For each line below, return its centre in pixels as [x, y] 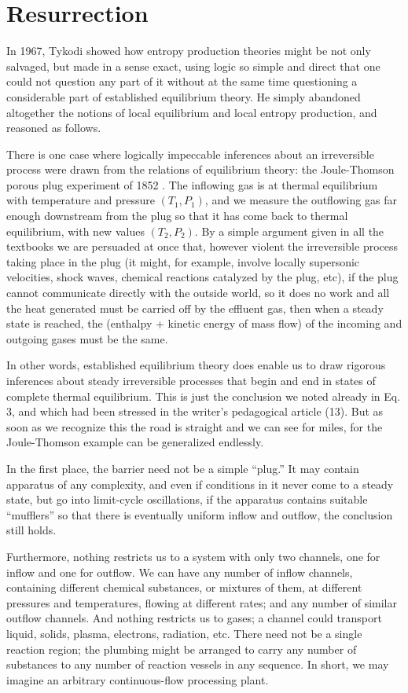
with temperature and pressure [81, 200]
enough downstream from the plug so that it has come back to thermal [177, 216]
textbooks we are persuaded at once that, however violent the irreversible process [202, 246]
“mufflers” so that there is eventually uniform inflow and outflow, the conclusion [200, 514]
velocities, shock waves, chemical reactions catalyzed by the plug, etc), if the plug [202, 277]
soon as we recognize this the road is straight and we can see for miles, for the [195, 426]
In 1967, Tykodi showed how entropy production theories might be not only [189, 51]
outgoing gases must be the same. [87, 338]
